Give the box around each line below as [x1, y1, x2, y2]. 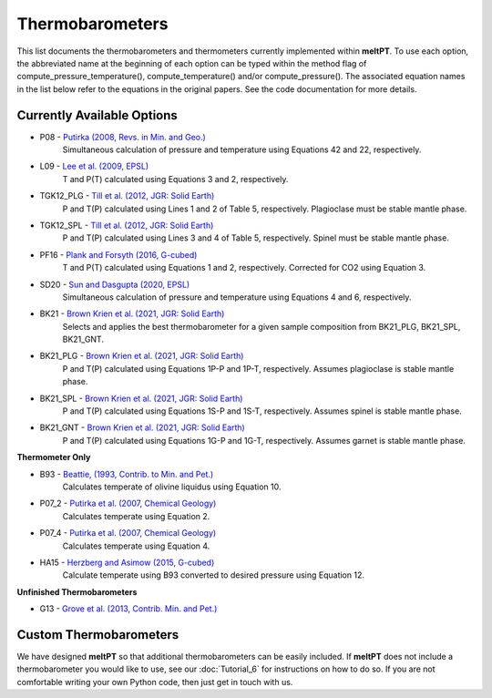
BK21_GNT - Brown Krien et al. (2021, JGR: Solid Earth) [39, 422, 245, 433]
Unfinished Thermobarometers [16, 586, 138, 597]
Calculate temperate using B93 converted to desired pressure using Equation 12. [62, 570, 364, 580]
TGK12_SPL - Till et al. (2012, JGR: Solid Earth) [39, 220, 214, 231]
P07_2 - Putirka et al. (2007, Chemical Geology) [39, 498, 217, 509]
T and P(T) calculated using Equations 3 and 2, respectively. [62, 173, 289, 184]
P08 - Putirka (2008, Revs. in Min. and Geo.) [39, 131, 207, 142]
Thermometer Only [16, 452, 91, 463]
